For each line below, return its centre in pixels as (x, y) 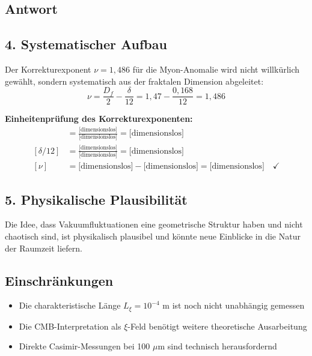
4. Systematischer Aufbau (86, 44)
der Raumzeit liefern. (44, 248)
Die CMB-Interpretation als (70, 326)
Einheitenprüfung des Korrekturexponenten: (99, 119)
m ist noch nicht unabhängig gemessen (234, 305)
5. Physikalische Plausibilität (96, 199)
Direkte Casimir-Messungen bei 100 (84, 346)
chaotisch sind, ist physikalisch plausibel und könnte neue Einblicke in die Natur (153, 236)
